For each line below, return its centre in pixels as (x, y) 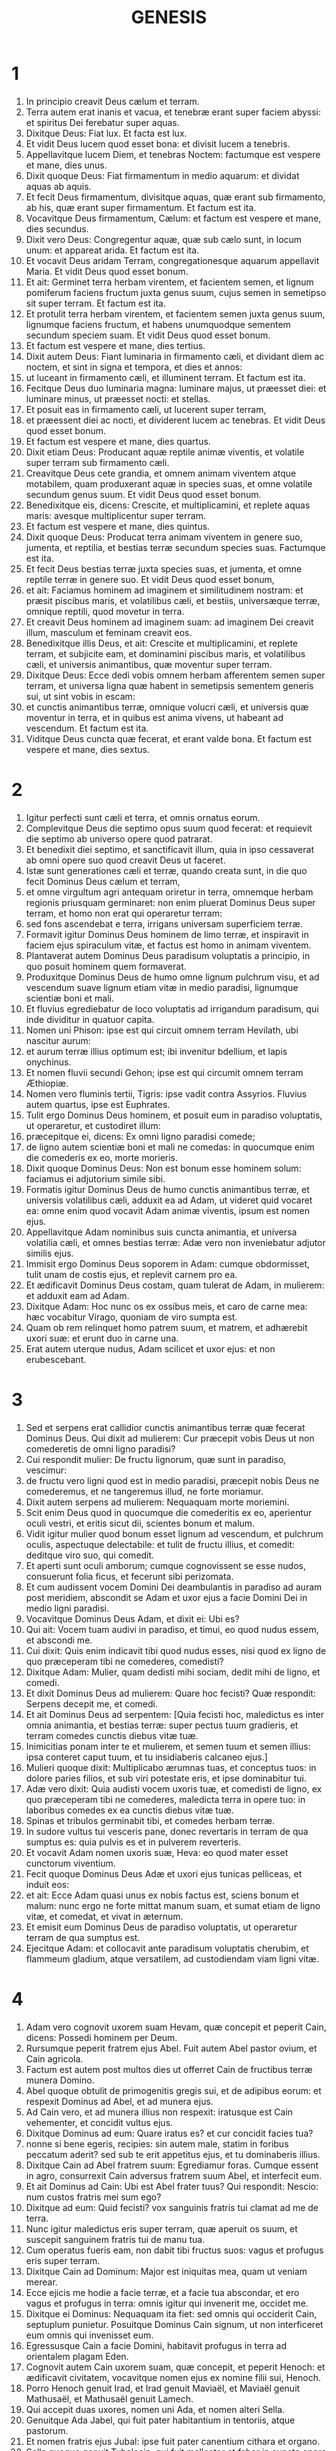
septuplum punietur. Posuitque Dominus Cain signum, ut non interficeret (174, 2324)
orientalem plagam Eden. (77, 2356)
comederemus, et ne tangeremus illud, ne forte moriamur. (144, 1491)
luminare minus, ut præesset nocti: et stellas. (118, 398)
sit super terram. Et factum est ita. (95, 303)
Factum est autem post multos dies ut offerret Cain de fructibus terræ (169, 2069)
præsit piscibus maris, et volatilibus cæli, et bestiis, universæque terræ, (173, 600)
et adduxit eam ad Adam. (77, 1295)
